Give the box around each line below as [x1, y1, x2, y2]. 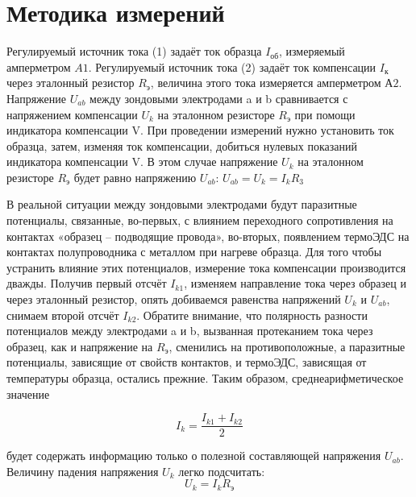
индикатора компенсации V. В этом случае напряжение [6, 153, 278, 170]
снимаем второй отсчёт [6, 306, 119, 323]
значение [6, 385, 50, 402]
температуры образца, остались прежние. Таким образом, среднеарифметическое [6, 370, 404, 386]
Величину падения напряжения [6, 462, 159, 479]
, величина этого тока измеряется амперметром [150, 74, 381, 91]
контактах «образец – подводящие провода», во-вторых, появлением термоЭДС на [6, 227, 410, 244]
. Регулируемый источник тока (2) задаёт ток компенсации [88, 58, 376, 75]
